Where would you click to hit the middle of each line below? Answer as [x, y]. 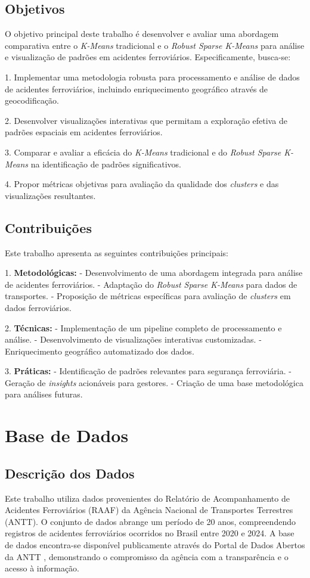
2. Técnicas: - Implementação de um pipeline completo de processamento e [143, 327]
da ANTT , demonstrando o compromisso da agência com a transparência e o [147, 556]
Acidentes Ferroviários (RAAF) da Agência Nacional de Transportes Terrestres [149, 510]
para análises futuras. [44, 394]
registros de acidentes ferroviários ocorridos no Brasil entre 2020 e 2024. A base [150, 533]
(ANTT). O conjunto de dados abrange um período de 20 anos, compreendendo [150, 521]
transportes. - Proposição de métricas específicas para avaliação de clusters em [148, 296]
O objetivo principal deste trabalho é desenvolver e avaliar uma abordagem [142, 34]
